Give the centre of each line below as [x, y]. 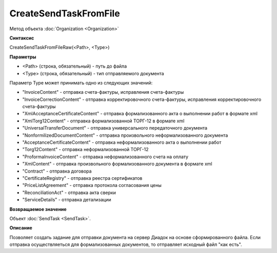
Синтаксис [22, 38]
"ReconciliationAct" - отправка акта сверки [69, 193]
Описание [21, 228]
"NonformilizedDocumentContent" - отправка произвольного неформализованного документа [125, 135]
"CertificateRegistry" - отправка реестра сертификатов [82, 178]
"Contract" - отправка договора [57, 171]
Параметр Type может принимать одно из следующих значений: [81, 82]
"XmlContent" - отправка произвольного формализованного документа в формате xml [117, 164]
